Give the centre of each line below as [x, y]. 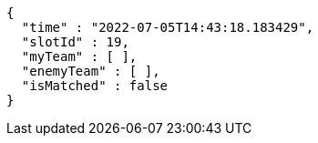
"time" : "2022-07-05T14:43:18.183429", [168, 27]
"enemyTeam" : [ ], [91, 71]
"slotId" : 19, [75, 42]
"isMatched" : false [95, 86]
